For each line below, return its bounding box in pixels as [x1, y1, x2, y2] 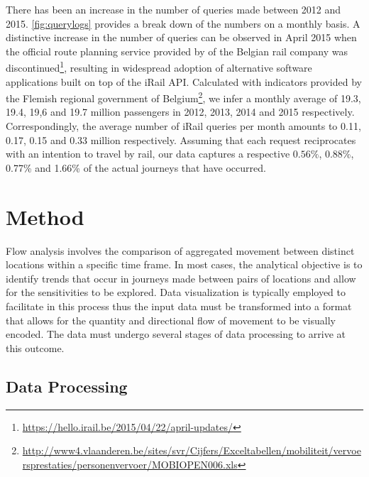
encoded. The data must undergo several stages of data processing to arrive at [6, 327, 346, 341]
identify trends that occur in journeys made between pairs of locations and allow [6, 270, 356, 285]
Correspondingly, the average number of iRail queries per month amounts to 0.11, [6, 119, 361, 133]
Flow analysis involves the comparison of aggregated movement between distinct [6, 243, 355, 258]
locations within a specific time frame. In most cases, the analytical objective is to [6, 257, 363, 272]
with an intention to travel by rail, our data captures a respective [6, 146, 290, 161]
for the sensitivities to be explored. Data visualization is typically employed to [6, 285, 346, 300]
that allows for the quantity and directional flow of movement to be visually [6, 312, 336, 327]
